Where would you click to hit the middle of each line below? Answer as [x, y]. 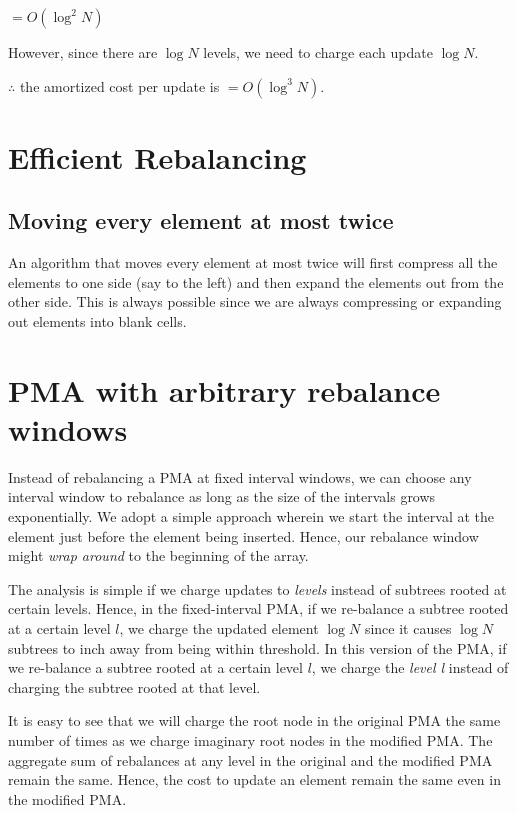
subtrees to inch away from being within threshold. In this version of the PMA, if [257, 647]
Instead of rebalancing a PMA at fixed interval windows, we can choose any [240, 476]
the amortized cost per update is [119, 85]
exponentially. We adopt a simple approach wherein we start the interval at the [251, 516]
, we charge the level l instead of [410, 667]
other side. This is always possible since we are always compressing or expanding [255, 301]
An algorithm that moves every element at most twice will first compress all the [253, 262]
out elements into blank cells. [97, 320]
